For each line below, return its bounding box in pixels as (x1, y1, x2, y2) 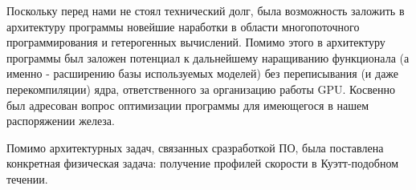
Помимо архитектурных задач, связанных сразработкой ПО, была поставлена (6, 139, 384, 156)
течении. (6, 170, 48, 187)
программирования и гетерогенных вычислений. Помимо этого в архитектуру (6, 34, 385, 51)
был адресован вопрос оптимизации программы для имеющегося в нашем (6, 96, 369, 113)
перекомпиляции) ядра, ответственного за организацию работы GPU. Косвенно (6, 80, 396, 97)
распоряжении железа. (6, 112, 115, 129)
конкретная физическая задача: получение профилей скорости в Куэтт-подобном (6, 155, 399, 172)
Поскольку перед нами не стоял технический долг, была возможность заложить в (6, 2, 405, 18)
